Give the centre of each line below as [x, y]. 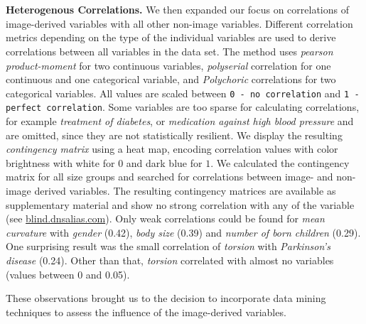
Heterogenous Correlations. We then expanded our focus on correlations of [177, 10]
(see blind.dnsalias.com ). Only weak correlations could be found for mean [165, 218]
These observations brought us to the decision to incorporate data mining [166, 298]
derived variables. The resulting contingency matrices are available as [185, 191]
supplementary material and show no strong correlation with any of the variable [180, 204]
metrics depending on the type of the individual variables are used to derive [171, 37]
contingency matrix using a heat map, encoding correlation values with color [172, 149]
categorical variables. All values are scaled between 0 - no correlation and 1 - [183, 93]
